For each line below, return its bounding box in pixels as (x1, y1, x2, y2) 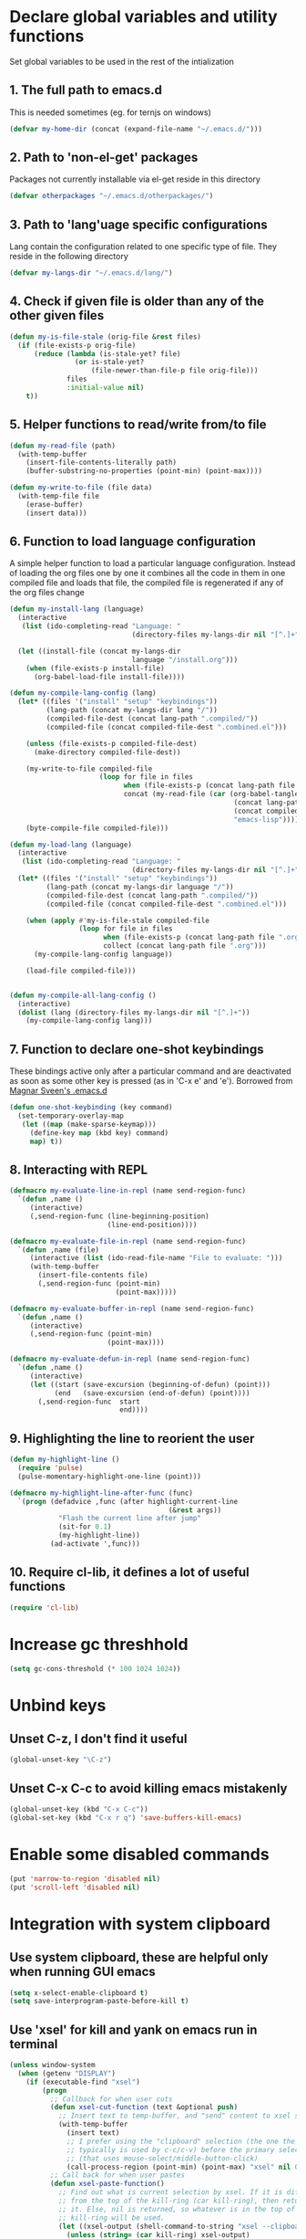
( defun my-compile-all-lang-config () (9, 991, 157, 1000)
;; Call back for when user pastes (49, 2171, 185, 2180)
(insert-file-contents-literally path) (25, 458, 178, 468)
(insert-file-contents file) (37, 1271, 148, 1280)
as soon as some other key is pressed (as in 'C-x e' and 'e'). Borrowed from (9, 1076, 293, 1087)
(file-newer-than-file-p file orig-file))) (90, 366, 259, 375)
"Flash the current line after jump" (57, 1514, 202, 1523)
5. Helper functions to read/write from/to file (9, 417, 267, 433)
